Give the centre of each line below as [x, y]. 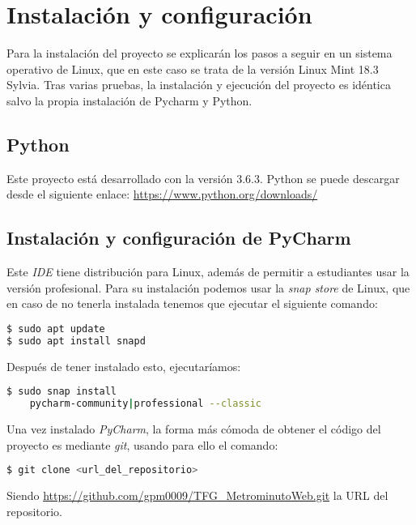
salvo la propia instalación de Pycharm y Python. [129, 100]
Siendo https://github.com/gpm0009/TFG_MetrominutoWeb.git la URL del [197, 495]
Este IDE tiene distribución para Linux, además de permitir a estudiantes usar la [208, 272]
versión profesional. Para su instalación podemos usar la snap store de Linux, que [208, 287]
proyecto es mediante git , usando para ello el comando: [142, 444]
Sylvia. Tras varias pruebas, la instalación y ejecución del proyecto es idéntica [199, 85]
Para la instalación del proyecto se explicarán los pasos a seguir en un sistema [200, 53]
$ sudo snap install [62, 392]
